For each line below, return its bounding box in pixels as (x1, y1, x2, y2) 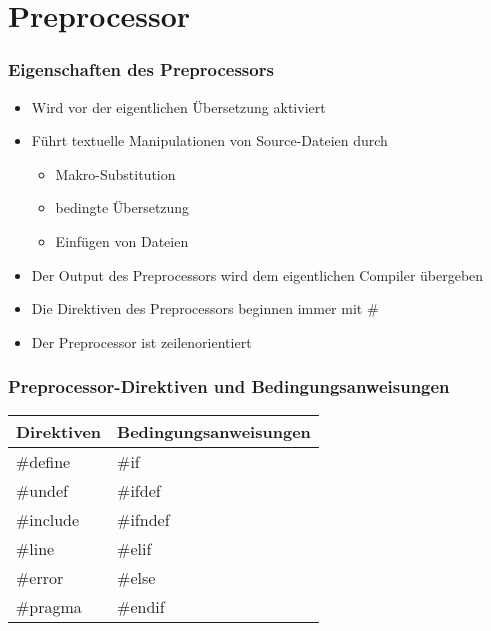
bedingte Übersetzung (55, 197, 190, 218)
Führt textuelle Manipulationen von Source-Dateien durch (31, 130, 388, 151)
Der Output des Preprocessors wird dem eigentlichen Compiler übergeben (31, 264, 484, 285)
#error (16, 565, 64, 589)
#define (16, 449, 71, 473)
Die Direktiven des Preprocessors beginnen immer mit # (31, 298, 379, 319)
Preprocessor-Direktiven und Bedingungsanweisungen (8, 374, 450, 399)
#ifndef (117, 507, 170, 531)
